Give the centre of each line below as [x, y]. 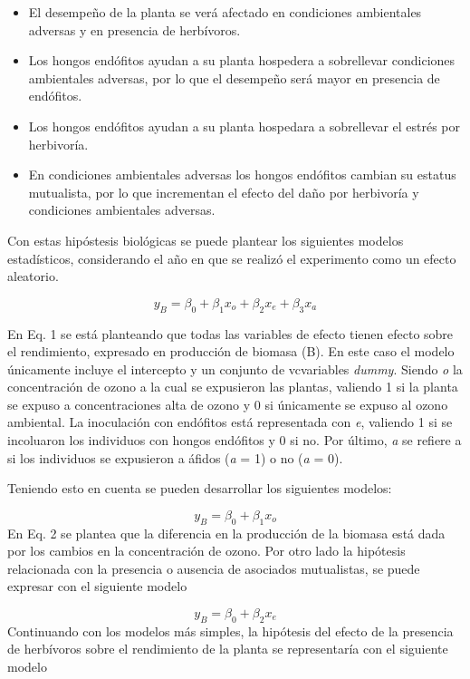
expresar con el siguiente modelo [97, 586]
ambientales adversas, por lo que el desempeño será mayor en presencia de [234, 78]
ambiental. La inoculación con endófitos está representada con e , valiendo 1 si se [230, 422]
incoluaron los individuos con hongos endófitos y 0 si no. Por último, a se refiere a [235, 440]
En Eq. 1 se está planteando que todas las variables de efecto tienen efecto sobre [230, 333]
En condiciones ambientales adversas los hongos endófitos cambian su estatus [242, 175]
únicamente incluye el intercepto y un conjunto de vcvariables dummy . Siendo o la [235, 369]
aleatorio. [33, 276]
